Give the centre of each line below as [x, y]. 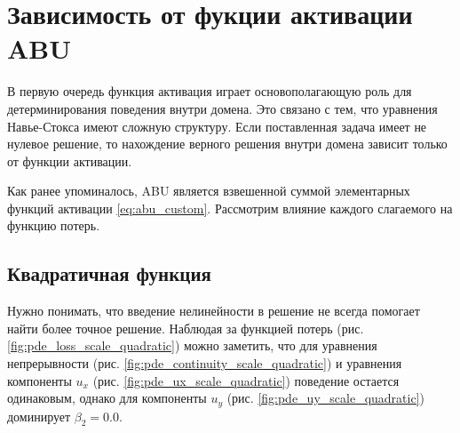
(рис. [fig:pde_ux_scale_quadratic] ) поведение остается [246, 380]
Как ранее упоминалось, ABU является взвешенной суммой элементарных [209, 191]
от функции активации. [70, 160]
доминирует [39, 416]
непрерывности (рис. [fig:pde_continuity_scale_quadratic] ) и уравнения [205, 363]
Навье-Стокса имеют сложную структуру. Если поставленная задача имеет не [217, 126]
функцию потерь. [54, 225]
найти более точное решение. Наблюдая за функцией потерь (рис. [186, 328]
